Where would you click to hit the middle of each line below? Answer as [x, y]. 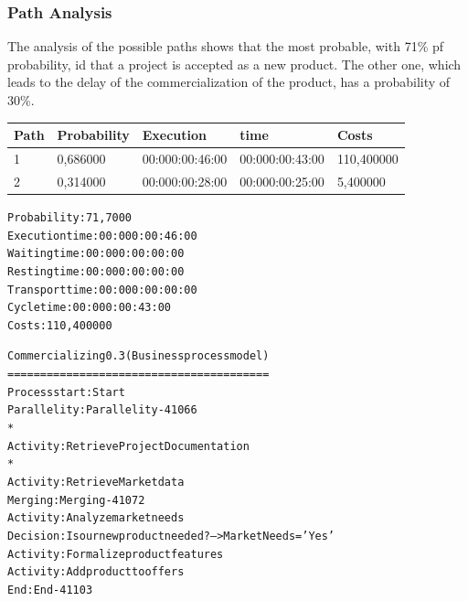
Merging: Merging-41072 [76, 500]
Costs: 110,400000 [60, 325]
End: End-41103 [50, 590]
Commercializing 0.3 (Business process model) [138, 356]
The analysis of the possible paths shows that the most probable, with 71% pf [226, 46]
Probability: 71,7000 [70, 217]
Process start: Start [66, 392]
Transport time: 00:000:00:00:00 [102, 290]
